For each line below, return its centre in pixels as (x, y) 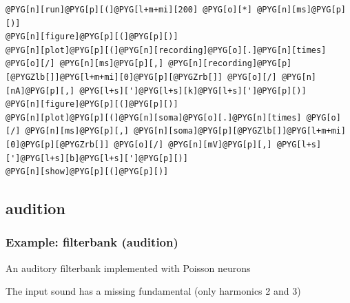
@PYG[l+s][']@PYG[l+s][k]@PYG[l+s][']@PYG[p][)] (193, 91)
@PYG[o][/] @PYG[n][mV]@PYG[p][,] (193, 144)
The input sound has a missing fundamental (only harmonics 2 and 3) (153, 291)
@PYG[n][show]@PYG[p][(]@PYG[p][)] (87, 172)
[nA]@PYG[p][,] (40, 91)
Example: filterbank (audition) (92, 242)
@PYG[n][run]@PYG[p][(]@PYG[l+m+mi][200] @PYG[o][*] (129, 10)
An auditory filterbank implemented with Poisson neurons (128, 268)
